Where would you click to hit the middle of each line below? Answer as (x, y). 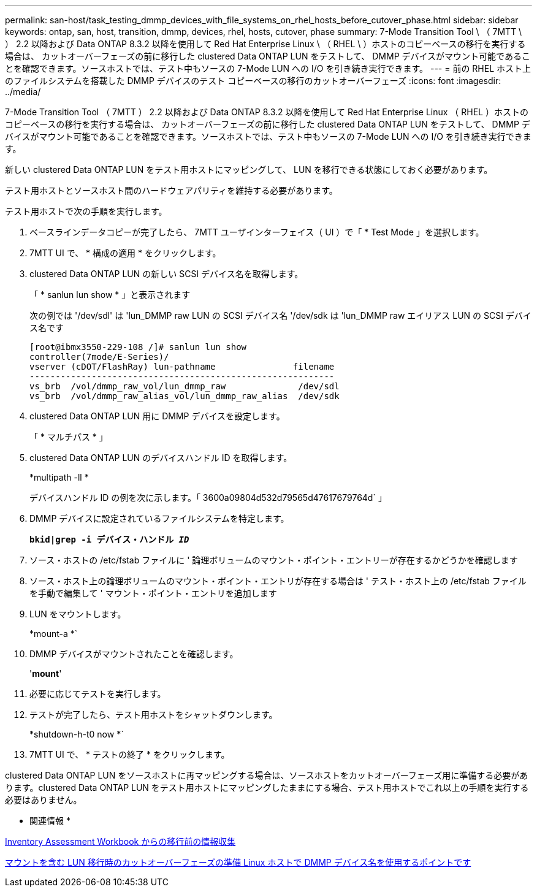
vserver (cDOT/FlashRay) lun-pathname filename (182, 367)
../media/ (23, 92)
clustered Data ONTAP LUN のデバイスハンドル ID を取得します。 (161, 458)
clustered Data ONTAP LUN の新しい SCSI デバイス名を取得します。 (166, 274)
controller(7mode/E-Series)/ (99, 357)
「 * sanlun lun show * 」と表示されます (110, 295)
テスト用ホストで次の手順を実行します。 (86, 211)
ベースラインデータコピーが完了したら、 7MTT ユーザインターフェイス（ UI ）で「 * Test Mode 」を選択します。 (257, 232)
